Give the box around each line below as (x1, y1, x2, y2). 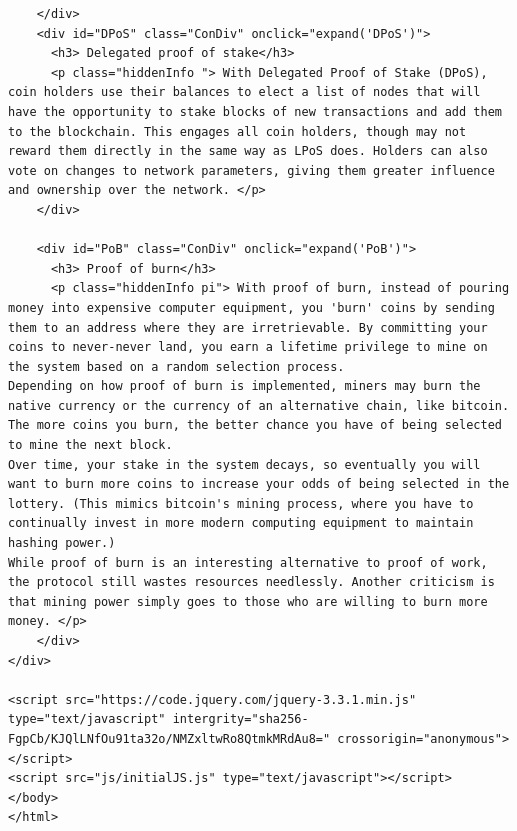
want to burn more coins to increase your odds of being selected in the (8, 477, 510, 492)
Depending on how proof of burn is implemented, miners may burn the (8, 379, 481, 394)
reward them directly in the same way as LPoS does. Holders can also (8, 144, 488, 159)
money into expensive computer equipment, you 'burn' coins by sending (8, 300, 495, 315)
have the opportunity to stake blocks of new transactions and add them (8, 104, 502, 119)
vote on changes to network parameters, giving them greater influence (8, 163, 495, 178)
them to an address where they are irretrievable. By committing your (8, 320, 488, 335)
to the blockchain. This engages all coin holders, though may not (8, 124, 467, 139)
